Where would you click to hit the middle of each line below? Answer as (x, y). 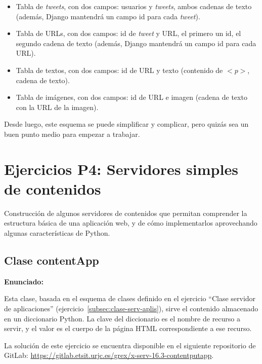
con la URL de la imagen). (57, 107)
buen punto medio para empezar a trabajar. (72, 134)
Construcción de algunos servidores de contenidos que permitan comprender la (126, 213)
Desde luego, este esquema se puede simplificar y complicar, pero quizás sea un (126, 124)
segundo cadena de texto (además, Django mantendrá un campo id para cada (136, 43)
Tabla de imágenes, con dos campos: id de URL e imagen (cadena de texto (132, 97)
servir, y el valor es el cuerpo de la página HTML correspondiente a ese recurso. (128, 328)
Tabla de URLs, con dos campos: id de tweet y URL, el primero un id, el (128, 33)
